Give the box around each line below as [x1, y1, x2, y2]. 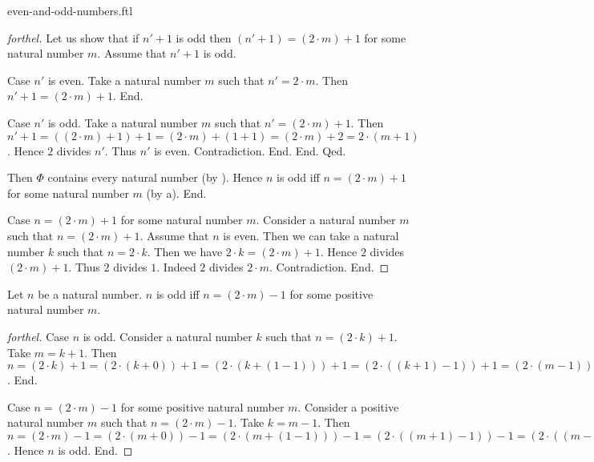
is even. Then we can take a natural [223, 227, 399, 243]
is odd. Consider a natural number [83, 327, 253, 344]
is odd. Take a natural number [47, 114, 198, 131]
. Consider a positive [297, 398, 399, 415]
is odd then [176, 29, 232, 46]
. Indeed [156, 259, 196, 275]
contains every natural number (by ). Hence [47, 169, 263, 186]
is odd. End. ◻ [58, 441, 133, 458]
